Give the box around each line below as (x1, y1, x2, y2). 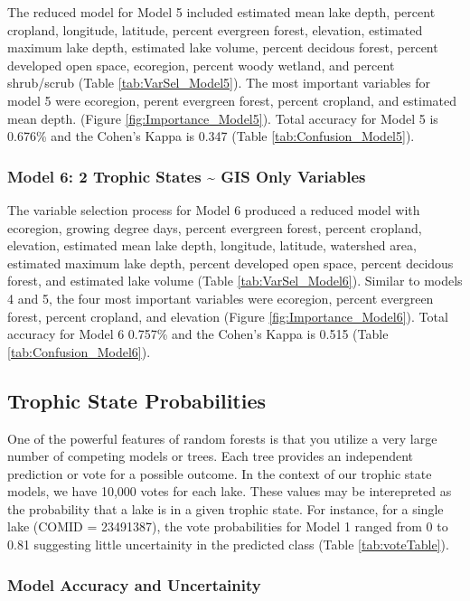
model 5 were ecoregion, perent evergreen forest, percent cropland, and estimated (7, 90, 457, 109)
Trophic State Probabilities (7, 386, 267, 414)
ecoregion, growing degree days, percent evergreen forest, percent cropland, (7, 218, 422, 237)
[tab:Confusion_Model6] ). (7, 342, 151, 361)
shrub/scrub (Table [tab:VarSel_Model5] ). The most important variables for (7, 73, 431, 92)
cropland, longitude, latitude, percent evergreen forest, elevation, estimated (7, 20, 423, 39)
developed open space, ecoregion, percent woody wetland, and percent (7, 55, 395, 74)
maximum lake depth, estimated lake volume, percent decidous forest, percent (7, 38, 438, 57)
